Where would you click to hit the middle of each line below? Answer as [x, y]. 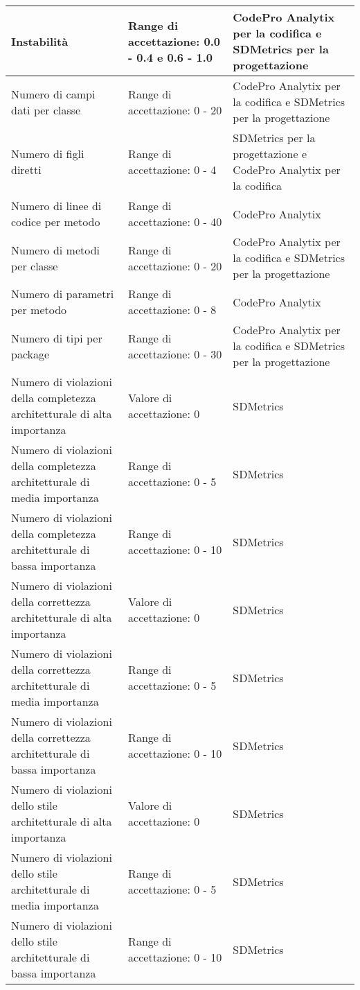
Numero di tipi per [57, 338]
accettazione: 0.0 [174, 41]
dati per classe [46, 110]
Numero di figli [48, 154]
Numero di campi [53, 94]
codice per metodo [56, 222]
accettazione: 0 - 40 [175, 222]
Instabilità [40, 41]
